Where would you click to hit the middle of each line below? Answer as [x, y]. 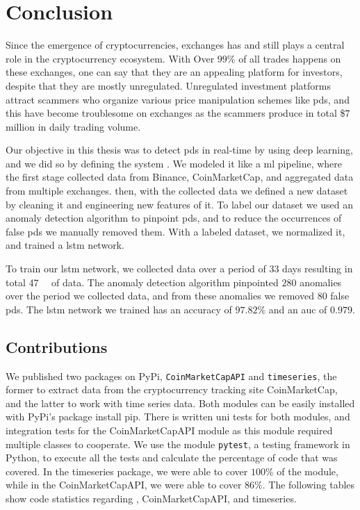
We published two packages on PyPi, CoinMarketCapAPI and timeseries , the [171, 376]
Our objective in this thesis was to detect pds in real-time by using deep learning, [179, 150]
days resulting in [318, 269]
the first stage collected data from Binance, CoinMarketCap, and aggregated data [180, 177]
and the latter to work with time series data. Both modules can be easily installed [180, 403]
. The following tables [309, 485]
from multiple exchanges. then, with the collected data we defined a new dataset [177, 191]
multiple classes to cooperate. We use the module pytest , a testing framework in [178, 444]
